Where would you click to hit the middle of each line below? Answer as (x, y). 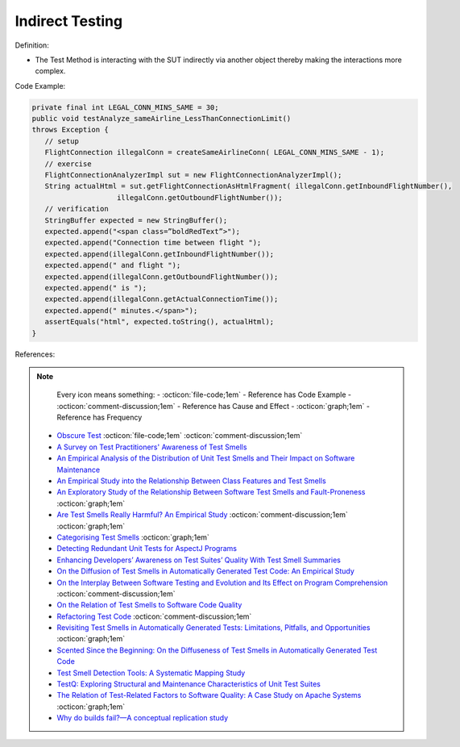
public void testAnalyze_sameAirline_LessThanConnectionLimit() (162, 119)
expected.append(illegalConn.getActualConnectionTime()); (162, 299)
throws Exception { (70, 130)
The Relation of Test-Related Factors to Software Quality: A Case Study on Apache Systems (209, 695)
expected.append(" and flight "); (113, 265)
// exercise (68, 164)
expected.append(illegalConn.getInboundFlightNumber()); (160, 254)
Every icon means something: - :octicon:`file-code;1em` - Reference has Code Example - (204, 394)
